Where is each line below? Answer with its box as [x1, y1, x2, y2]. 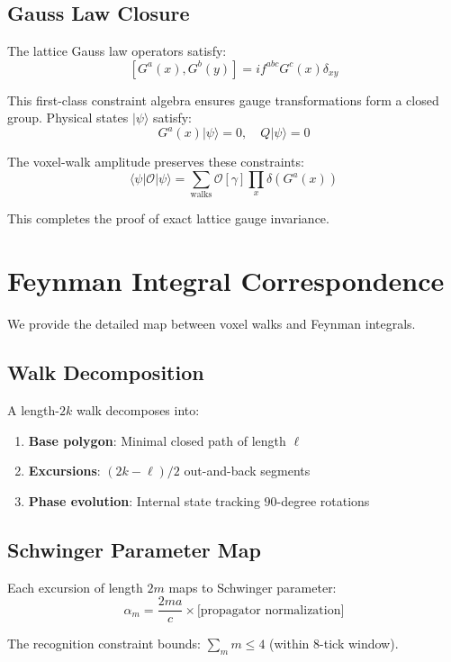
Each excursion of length [7, 577, 143, 596]
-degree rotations [276, 491, 370, 510]
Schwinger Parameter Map [7, 535, 261, 563]
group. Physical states [7, 108, 129, 127]
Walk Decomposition [7, 358, 204, 386]
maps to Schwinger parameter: [168, 577, 337, 596]
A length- [7, 400, 59, 419]
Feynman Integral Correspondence [7, 262, 445, 299]
